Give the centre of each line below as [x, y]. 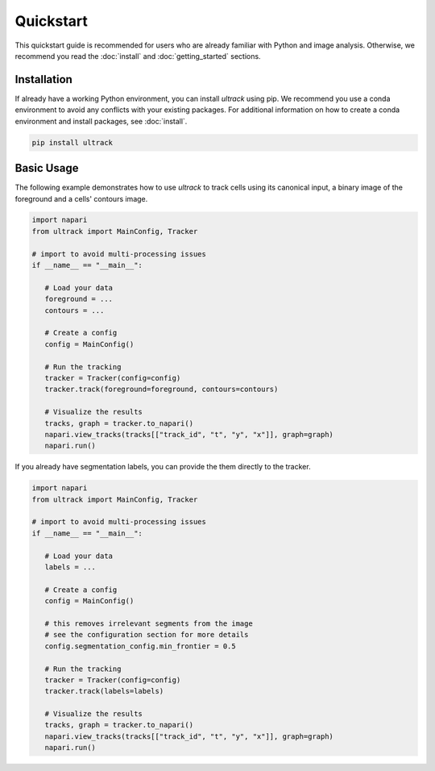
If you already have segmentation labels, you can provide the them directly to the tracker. [163, 467]
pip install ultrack [72, 142]
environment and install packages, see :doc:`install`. [101, 121]
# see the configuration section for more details [147, 635]
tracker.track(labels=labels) [104, 691]
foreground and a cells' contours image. [81, 198]
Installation [43, 79]
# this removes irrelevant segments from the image [149, 623]
